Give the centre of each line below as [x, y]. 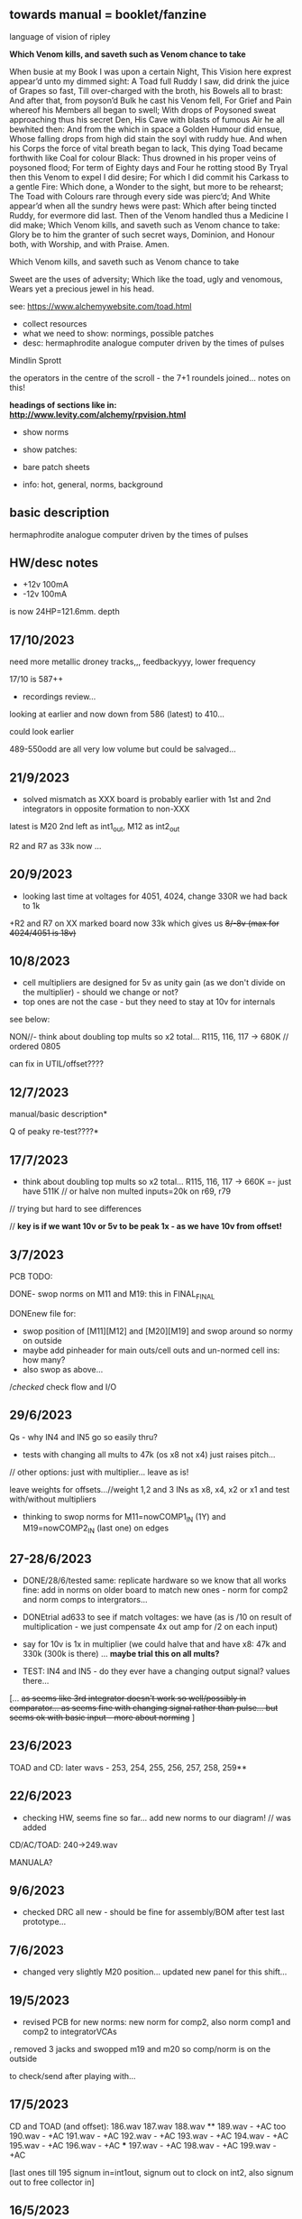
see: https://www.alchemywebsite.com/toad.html [101, 306]
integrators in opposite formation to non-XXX [106, 809]
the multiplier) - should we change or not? [100, 993]
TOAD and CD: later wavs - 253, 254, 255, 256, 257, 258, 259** [128, 1767]
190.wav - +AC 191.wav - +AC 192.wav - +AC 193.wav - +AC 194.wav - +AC [149, 2136]
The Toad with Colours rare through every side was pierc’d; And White [140, 196]
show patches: [50, 449]
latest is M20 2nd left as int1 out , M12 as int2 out [95, 828]
